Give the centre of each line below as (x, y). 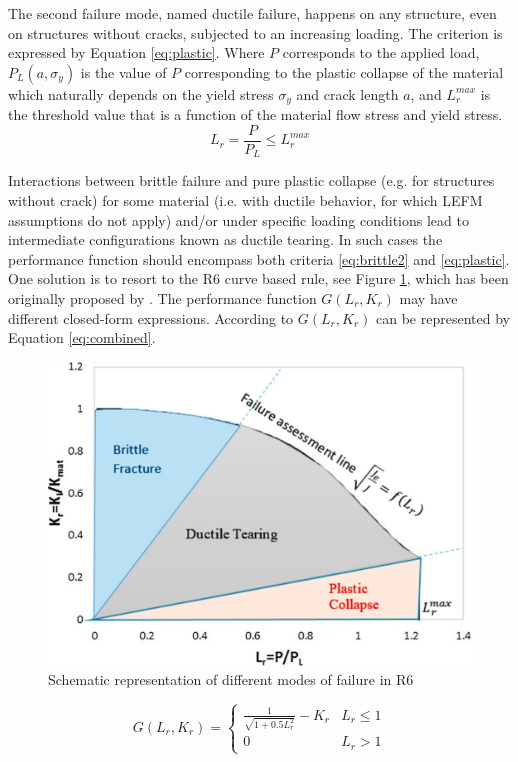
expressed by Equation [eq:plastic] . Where (136, 52)
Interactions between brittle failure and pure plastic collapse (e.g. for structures (251, 180)
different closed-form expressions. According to (151, 317)
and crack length (347, 93)
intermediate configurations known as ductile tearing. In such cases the (225, 239)
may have (428, 297)
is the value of (123, 71)
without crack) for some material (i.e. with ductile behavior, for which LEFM (245, 199)
